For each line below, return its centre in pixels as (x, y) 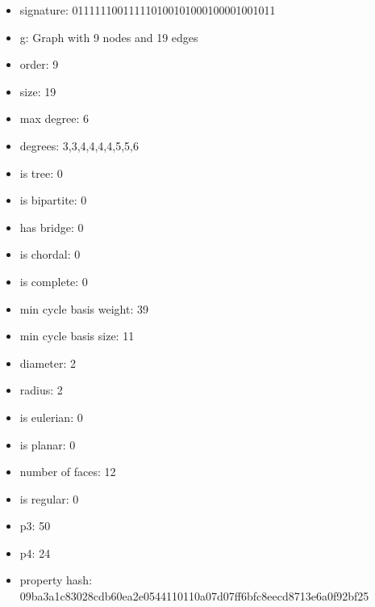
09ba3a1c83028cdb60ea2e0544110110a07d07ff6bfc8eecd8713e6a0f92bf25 (194, 596)
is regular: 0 (49, 498)
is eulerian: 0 (51, 417)
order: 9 (39, 64)
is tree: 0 (41, 173)
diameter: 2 (48, 363)
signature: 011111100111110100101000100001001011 (148, 10)
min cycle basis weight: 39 (84, 308)
